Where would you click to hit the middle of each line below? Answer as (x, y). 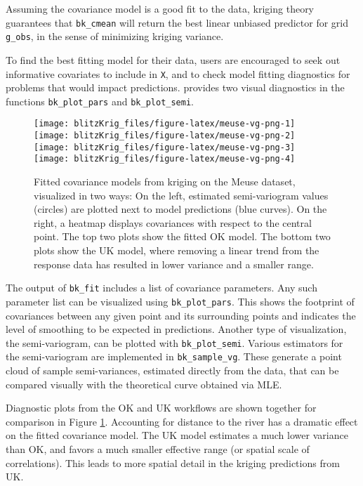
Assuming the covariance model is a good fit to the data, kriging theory (160, 8)
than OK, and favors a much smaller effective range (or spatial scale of (158, 448)
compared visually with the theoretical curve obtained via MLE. (144, 384)
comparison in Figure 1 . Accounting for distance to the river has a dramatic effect (182, 421)
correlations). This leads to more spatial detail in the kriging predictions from (173, 462)
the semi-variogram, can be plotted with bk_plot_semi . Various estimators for (174, 342)
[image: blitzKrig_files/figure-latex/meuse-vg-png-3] (165, 147)
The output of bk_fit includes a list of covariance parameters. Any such (161, 288)
